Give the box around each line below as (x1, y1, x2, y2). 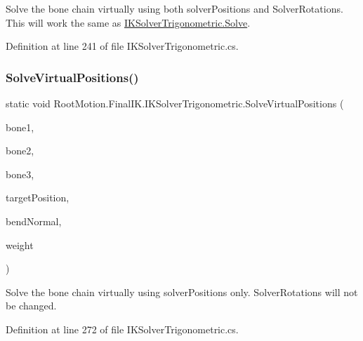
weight (6, 237, 34, 252)
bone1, (6, 119, 34, 134)
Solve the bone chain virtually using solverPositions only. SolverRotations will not (6, 284, 358, 299)
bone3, (6, 166, 34, 181)
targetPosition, (6, 190, 70, 205)
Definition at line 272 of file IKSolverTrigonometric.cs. (6, 321, 239, 336)
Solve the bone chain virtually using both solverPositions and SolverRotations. (6, 1, 343, 15)
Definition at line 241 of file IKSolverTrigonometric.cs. (6, 39, 239, 53)
